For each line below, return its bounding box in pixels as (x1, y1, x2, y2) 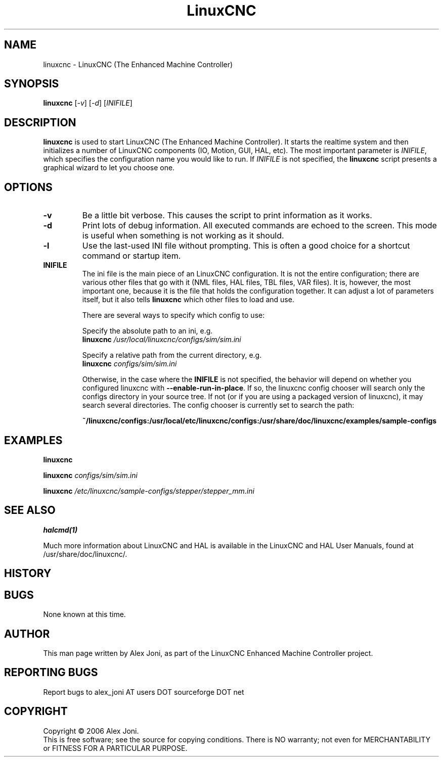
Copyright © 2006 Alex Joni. (43, 726, 139, 735)
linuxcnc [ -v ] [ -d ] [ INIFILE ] (43, 99, 132, 108)
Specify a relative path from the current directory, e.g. (82, 351, 262, 360)
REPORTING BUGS (4, 666, 98, 679)
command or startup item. (82, 251, 181, 261)
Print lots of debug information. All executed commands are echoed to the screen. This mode (82, 220, 437, 231)
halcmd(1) (43, 525, 78, 534)
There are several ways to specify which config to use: (82, 311, 265, 320)
